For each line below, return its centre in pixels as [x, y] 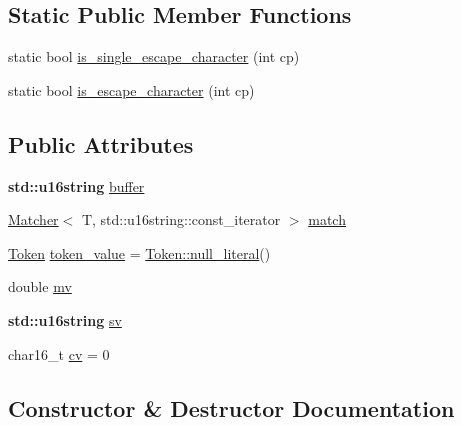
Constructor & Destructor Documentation [231, 407]
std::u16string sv [65, 319]
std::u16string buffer [76, 185]
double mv [40, 286]
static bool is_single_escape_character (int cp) [154, 56]
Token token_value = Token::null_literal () [139, 252]
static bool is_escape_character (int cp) [131, 89]
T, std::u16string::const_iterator [181, 219]
